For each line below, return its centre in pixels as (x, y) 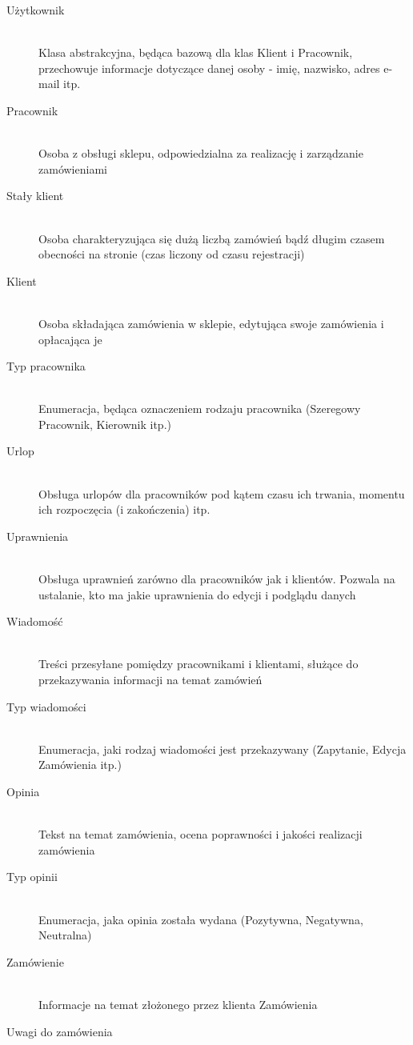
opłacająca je (70, 339)
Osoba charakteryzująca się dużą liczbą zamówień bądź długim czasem (212, 238)
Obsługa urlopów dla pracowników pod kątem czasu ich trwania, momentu (222, 493)
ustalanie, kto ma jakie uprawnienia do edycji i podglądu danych (197, 594)
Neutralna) (65, 935)
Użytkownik (36, 10)
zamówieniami (73, 168)
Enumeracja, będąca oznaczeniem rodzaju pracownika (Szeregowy (200, 408)
